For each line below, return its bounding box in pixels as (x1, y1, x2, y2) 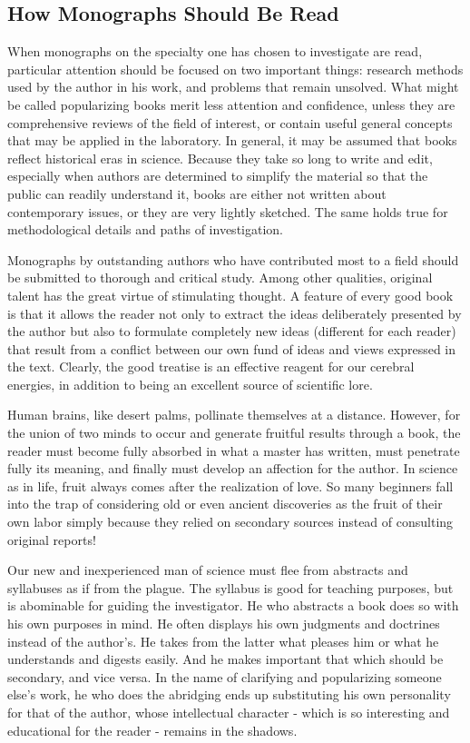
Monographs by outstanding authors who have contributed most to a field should (7, 250, 459, 269)
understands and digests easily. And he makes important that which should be (7, 649, 444, 669)
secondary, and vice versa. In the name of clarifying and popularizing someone (7, 667, 442, 686)
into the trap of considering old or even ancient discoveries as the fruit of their (7, 494, 443, 513)
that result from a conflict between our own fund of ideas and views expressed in (7, 339, 456, 358)
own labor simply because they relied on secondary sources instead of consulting (7, 512, 454, 531)
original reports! (7, 530, 96, 549)
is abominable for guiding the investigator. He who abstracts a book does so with (7, 596, 459, 615)
